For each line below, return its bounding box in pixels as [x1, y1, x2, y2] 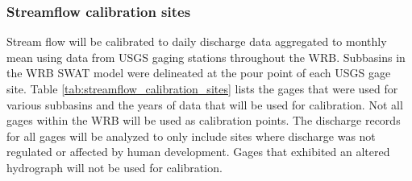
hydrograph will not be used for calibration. [6, 158, 223, 175]
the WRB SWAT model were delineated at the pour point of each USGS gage [6, 64, 391, 81]
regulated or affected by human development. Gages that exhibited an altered [6, 143, 390, 160]
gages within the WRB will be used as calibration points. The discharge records [6, 112, 401, 129]
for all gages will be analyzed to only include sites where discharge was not [6, 127, 376, 144]
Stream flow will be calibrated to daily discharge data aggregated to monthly [6, 33, 387, 50]
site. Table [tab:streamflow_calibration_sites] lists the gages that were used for [6, 80, 398, 97]
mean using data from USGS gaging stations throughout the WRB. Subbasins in [6, 48, 406, 65]
